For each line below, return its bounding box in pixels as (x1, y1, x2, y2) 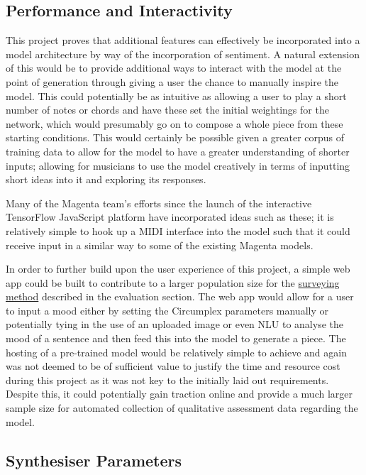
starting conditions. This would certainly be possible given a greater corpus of (6, 130, 345, 145)
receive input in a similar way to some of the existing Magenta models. (6, 237, 314, 252)
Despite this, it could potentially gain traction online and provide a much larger (6, 386, 353, 401)
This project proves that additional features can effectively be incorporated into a (6, 33, 360, 48)
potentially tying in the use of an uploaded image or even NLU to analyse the (6, 317, 343, 332)
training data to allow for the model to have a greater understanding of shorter (6, 143, 350, 158)
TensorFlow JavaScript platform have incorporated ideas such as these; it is (6, 209, 334, 224)
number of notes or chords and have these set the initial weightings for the (6, 102, 329, 117)
